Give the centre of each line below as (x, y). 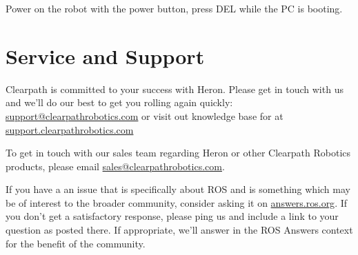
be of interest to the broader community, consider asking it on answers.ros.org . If (177, 202)
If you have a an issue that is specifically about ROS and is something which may (178, 189)
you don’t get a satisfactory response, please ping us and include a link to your (172, 216)
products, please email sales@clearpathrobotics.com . (115, 166)
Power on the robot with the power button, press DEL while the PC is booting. (174, 8)
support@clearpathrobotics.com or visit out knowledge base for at (145, 115)
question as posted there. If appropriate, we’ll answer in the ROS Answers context (179, 230)
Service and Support (105, 55)
